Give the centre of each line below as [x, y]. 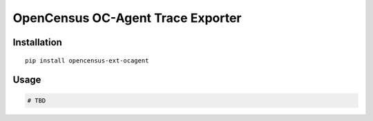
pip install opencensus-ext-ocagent [87, 60]
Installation [37, 42]
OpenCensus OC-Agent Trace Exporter [127, 18]
